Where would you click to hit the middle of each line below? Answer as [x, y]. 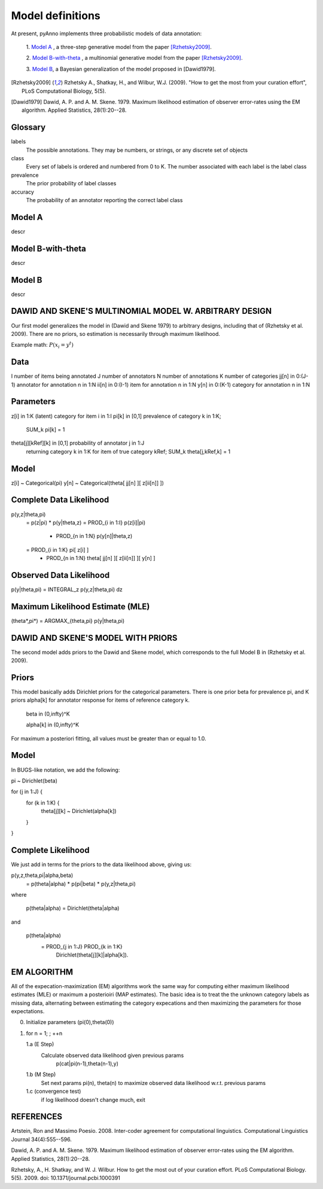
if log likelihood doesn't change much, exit [93, 1099]
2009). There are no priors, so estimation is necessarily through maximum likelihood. [116, 334]
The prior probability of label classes [71, 184]
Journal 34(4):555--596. [41, 1139]
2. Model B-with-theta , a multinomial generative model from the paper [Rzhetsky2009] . [134, 58]
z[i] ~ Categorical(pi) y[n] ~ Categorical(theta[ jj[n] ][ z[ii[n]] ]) [88, 483]
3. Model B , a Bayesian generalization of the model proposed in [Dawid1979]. [121, 69]
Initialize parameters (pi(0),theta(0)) [70, 1022]
